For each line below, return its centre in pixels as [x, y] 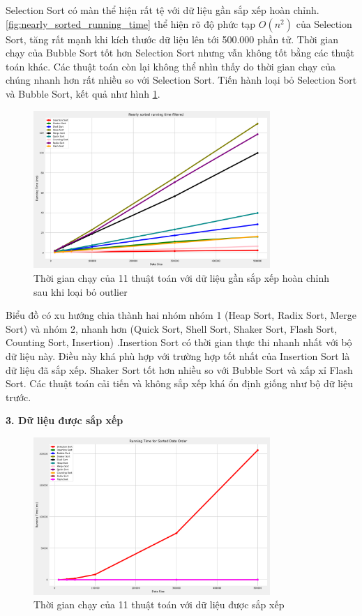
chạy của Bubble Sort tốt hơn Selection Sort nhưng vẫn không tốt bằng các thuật [180, 53]
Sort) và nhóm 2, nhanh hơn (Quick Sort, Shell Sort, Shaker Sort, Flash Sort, [172, 328]
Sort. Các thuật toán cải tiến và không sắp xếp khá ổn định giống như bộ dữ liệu [179, 383]
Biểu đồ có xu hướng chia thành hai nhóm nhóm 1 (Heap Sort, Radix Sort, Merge [181, 315]
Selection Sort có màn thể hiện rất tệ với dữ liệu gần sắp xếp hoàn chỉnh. [163, 10]
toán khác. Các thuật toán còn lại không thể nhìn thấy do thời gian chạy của [171, 66]
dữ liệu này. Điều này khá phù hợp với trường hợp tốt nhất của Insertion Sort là [178, 356]
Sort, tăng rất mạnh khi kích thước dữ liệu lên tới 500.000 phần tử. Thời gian [172, 39]
